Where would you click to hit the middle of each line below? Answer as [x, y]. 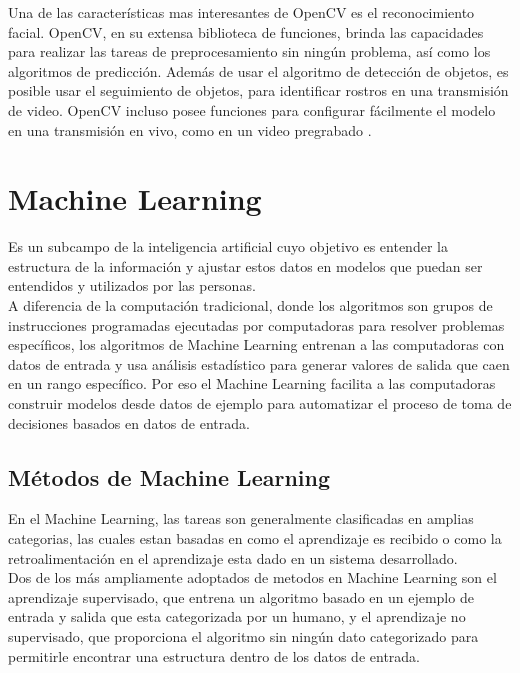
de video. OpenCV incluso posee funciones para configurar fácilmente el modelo [252, 109]
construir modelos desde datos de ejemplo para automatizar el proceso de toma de [260, 403]
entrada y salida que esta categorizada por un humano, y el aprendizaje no [237, 616]
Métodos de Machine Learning [169, 476]
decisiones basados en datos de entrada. [129, 422]
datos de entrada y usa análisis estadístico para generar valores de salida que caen [259, 363]
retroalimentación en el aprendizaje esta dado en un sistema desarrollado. [233, 557]
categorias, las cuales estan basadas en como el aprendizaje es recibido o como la [255, 538]
